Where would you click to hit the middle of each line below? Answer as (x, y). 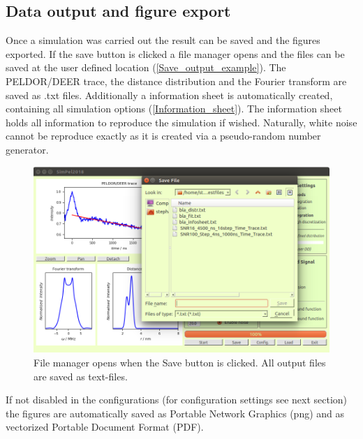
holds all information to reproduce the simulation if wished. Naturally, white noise (181, 122)
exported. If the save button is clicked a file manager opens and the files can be (175, 53)
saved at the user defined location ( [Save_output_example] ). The (146, 67)
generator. (27, 149)
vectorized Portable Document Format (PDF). (105, 427)
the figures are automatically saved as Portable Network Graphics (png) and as (175, 413)
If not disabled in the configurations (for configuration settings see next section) (177, 400)
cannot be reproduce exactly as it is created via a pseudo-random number (163, 136)
